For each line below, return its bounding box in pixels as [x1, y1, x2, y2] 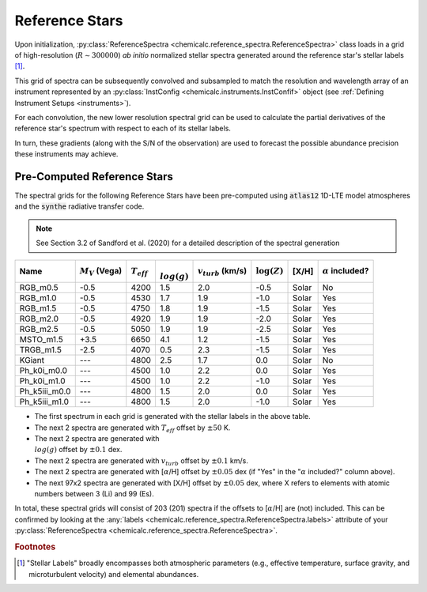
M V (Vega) [79, 265, 123, 277]
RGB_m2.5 [19, 324, 59, 335]
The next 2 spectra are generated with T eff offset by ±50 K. [34, 423, 231, 434]
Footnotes [14, 541, 56, 552]
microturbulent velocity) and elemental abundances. [28, 569, 199, 579]
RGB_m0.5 [19, 282, 59, 293]
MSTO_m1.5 [19, 334, 63, 345]
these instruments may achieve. [14, 149, 119, 159]
